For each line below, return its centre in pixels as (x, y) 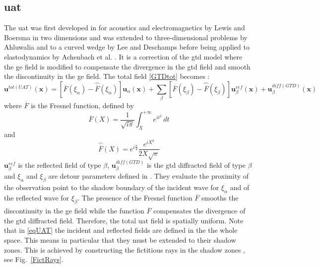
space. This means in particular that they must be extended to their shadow (120, 239)
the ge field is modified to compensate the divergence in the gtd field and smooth (127, 66)
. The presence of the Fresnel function (135, 197)
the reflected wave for (37, 197)
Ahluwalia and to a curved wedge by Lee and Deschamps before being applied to (127, 47)
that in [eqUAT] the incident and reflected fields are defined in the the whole (121, 230)
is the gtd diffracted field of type (196, 165)
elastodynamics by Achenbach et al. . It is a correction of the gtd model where (123, 56)
